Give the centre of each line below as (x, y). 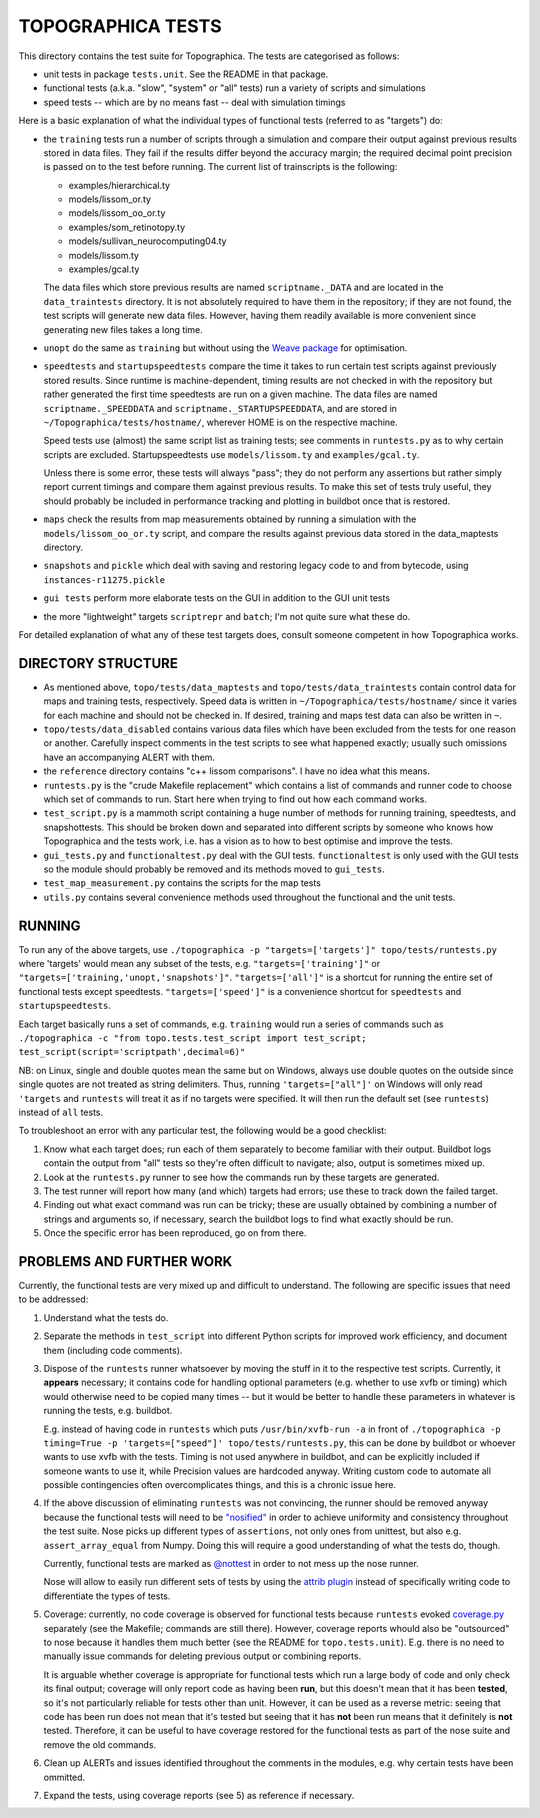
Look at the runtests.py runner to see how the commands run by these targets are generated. (241, 1177)
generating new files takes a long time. (123, 329)
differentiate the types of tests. (107, 1596)
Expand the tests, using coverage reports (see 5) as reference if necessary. (199, 1795)
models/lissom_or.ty (110, 199)
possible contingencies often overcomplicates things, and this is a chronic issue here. (220, 1485)
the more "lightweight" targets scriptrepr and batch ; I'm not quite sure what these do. (227, 616)
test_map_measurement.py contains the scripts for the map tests (182, 883)
